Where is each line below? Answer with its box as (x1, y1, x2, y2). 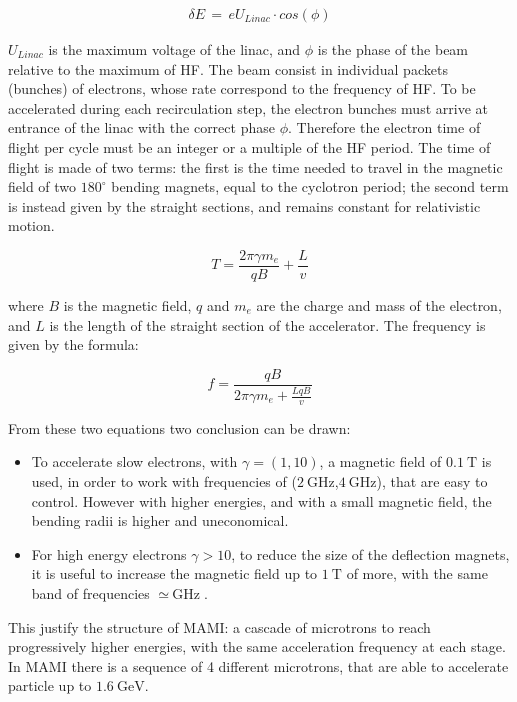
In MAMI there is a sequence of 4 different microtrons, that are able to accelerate (8, 655, 509, 676)
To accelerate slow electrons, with (31, 451, 238, 472)
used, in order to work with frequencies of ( (31, 471, 297, 492)
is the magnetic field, (63, 295, 192, 316)
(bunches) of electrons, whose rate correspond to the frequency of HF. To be (8, 78, 476, 99)
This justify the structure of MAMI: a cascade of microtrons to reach (8, 616, 431, 637)
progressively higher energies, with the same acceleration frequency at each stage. (8, 636, 506, 657)
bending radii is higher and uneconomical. (31, 510, 289, 531)
